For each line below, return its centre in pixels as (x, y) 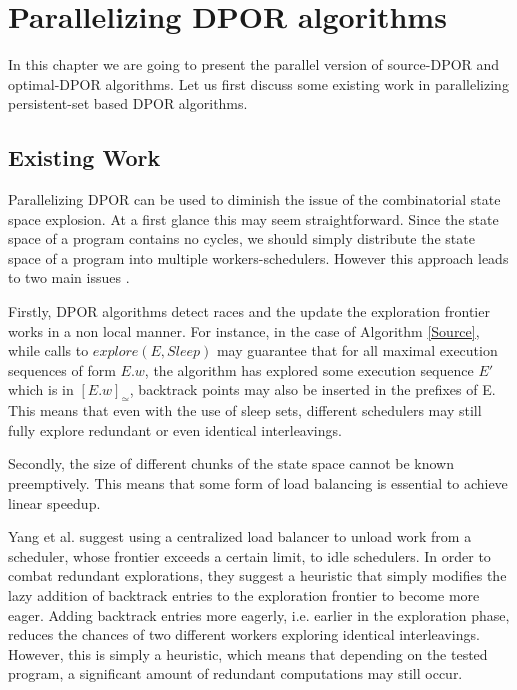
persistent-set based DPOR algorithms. (128, 103)
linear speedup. (54, 502)
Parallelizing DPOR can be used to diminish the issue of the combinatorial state (254, 199)
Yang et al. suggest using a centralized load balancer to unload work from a (240, 536)
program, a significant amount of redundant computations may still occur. (235, 673)
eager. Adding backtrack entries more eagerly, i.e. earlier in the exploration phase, (259, 614)
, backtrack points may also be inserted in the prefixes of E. (312, 389)
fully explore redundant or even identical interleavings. (175, 429)
